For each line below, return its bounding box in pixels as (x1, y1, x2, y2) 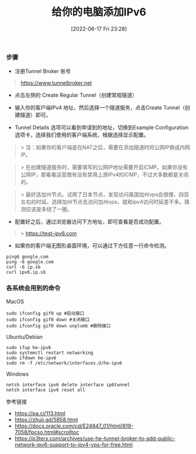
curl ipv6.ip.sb (6, 269, 46, 276)
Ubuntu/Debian (6, 333, 43, 340)
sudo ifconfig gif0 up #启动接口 (6, 310, 85, 316)
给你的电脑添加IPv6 (51, 5, 147, 19)
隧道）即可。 (19, 111, 51, 118)
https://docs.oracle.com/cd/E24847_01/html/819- (14, 422, 134, 429)
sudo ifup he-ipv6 (6, 344, 51, 350)
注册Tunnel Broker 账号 (14, 68, 71, 75)
